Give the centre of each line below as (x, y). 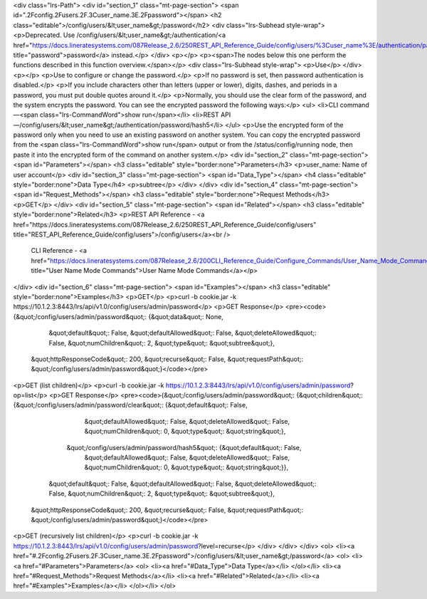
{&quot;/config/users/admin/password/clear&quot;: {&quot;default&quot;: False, (131, 405)
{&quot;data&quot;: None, (186, 316)
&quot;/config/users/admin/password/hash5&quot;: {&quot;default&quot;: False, (184, 447)
